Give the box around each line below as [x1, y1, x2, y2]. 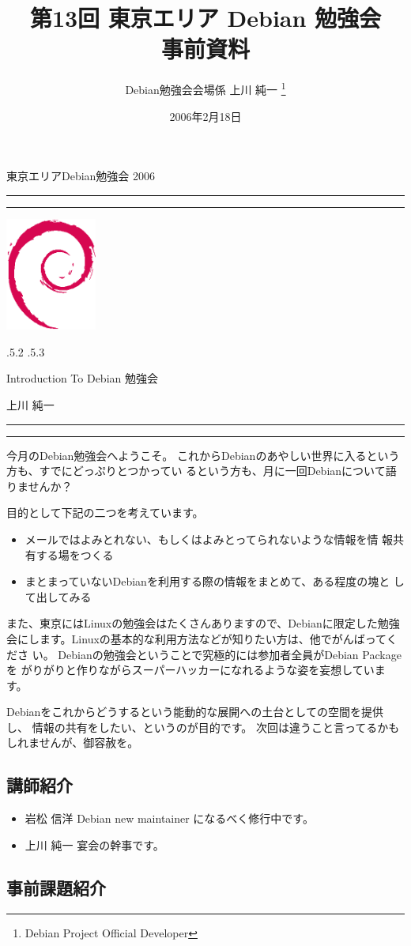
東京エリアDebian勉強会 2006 [6, 168, 156, 184]
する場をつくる [36, 546, 114, 563]
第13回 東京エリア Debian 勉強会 [29, 2, 382, 34]
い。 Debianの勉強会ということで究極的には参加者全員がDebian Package [32, 646, 402, 662]
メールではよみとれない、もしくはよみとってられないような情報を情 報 [25, 530, 394, 547]
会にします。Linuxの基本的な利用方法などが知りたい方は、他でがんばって [6, 630, 386, 646]
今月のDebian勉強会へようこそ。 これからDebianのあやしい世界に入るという [6, 447, 400, 463]
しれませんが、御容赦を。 [6, 734, 139, 751]
